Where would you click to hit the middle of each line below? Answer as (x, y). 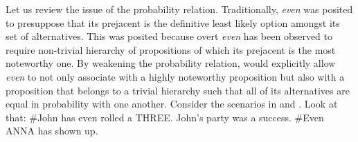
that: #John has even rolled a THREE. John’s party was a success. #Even (165, 117)
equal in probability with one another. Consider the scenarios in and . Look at (172, 104)
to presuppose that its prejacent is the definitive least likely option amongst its (173, 22)
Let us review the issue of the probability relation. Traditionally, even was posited (179, 9)
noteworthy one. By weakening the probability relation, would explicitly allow (171, 63)
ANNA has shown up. (52, 131)
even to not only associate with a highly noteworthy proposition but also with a (175, 76)
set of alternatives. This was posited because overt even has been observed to (169, 36)
